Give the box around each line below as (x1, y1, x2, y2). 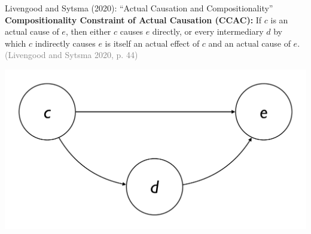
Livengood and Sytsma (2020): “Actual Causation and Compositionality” (5, 2, 273, 14)
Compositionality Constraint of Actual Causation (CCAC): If (5, 13, 262, 26)
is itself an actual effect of (105, 37, 200, 49)
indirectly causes (35, 37, 96, 49)
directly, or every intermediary (152, 25, 264, 38)
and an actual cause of (208, 37, 291, 49)
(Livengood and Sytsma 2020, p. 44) (5, 48, 138, 61)
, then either (65, 25, 111, 38)
